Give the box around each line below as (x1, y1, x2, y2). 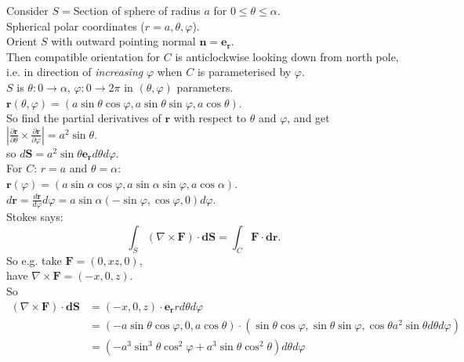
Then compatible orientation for (6, 48, 161, 64)
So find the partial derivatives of (6, 110, 161, 126)
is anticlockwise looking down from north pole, (175, 48, 399, 64)
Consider (6, 2, 49, 18)
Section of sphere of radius (73, 2, 201, 18)
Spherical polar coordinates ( (6, 17, 145, 34)
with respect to (173, 110, 246, 126)
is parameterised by (197, 63, 292, 80)
